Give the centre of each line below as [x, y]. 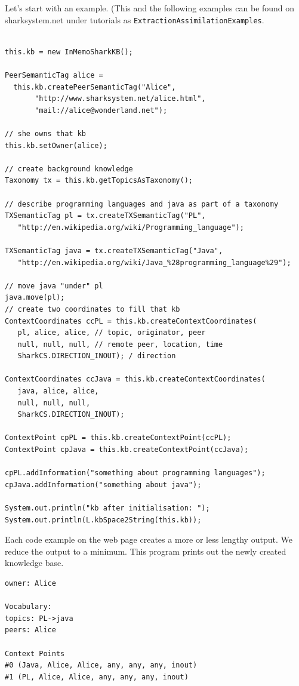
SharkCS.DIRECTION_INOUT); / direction [97, 356]
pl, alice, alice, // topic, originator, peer [112, 333]
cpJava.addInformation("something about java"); [103, 484]
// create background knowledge [69, 169]
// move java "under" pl [54, 286]
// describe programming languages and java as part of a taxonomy [142, 204]
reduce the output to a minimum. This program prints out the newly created [146, 551]
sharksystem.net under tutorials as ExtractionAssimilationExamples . [135, 19]
